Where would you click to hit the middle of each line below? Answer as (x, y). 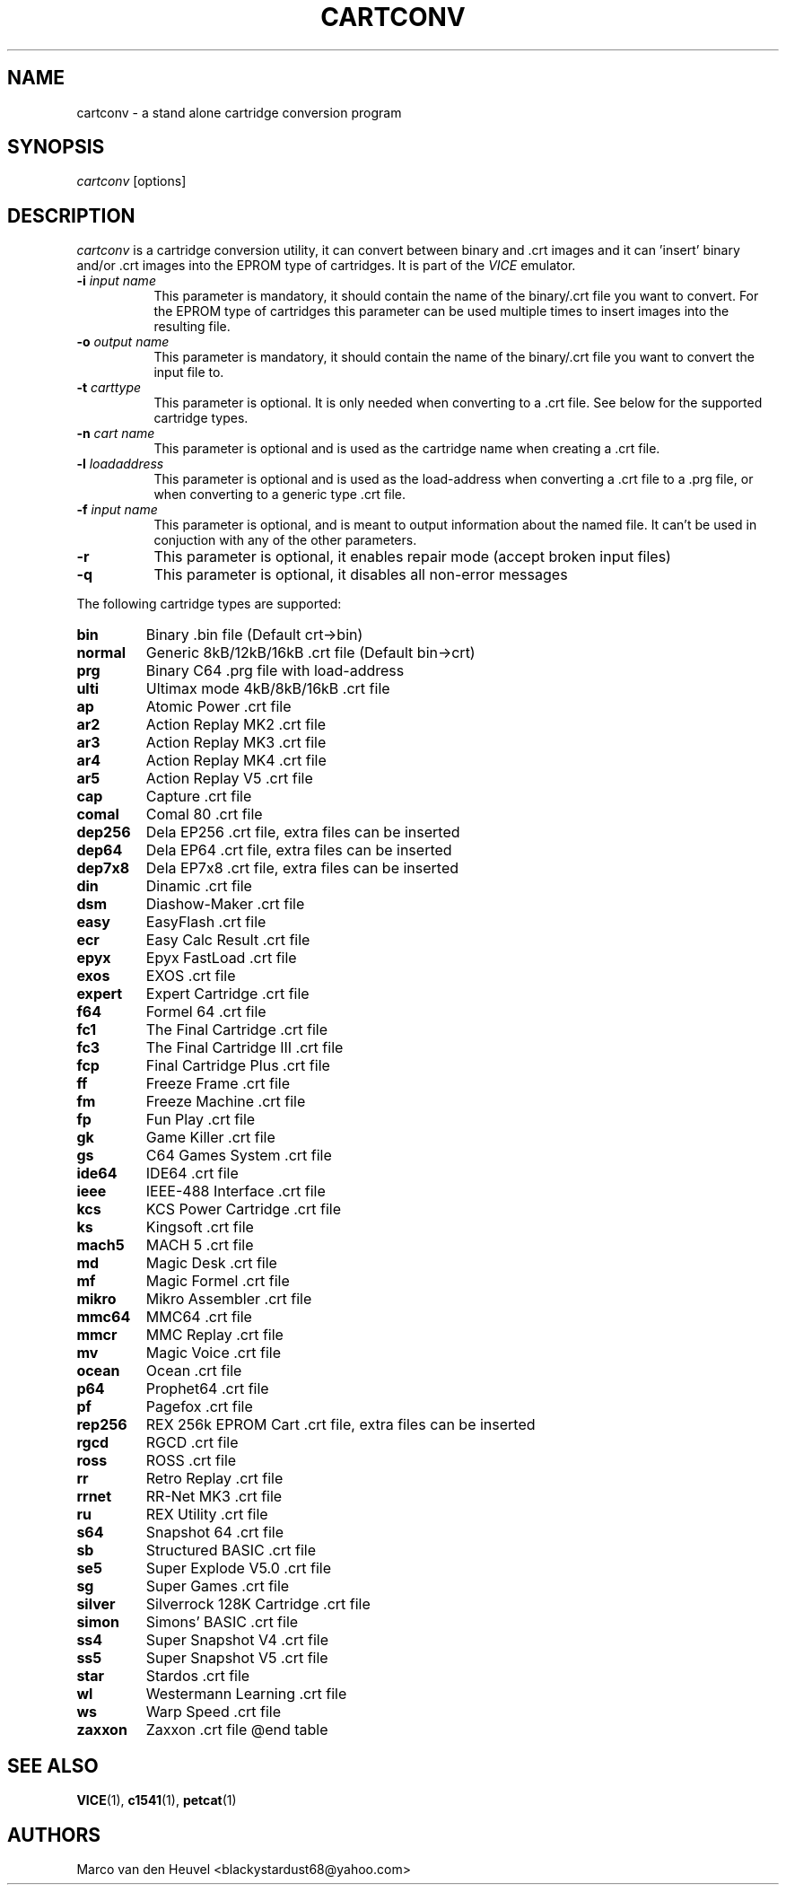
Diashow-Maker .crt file (225, 904)
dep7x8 (103, 868)
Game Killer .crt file (210, 1138)
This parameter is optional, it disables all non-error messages (361, 575)
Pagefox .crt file (199, 1407)
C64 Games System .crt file (239, 1156)
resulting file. (192, 327)
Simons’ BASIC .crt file (222, 1622)
